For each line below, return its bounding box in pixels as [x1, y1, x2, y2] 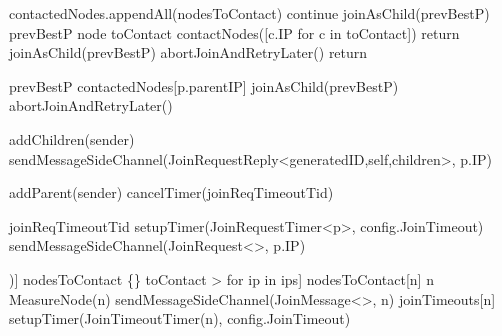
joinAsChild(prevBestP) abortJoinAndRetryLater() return [9, 42, 368, 63]
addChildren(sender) [9, 128, 135, 149]
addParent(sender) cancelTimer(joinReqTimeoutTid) [9, 182, 334, 203]
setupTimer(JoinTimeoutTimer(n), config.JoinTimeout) [9, 308, 351, 329]
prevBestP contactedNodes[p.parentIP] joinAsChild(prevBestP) [9, 75, 399, 96]
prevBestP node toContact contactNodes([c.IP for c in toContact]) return [9, 22, 460, 43]
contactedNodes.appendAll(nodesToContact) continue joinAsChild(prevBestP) [9, 3, 490, 23]
